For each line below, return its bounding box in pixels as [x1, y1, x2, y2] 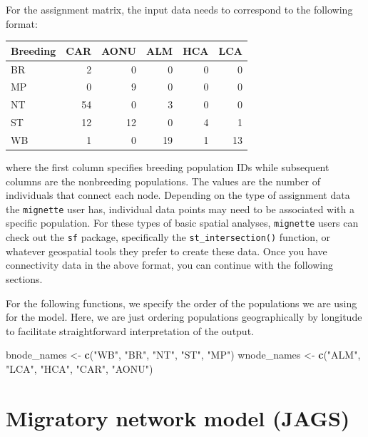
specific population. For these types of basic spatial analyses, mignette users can [6, 215, 359, 230]
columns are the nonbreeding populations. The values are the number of [6, 173, 321, 188]
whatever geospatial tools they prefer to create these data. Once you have [6, 243, 327, 258]
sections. [6, 271, 43, 286]
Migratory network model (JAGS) [6, 403, 350, 432]
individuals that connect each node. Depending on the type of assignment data [6, 187, 350, 202]
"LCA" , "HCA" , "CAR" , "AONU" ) [6, 361, 153, 376]
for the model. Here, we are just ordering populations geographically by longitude [6, 309, 362, 324]
